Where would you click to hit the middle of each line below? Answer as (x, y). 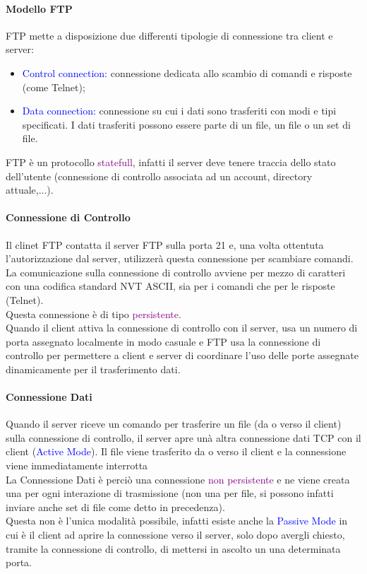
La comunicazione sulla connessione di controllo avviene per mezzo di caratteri (176, 272)
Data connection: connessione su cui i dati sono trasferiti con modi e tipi (179, 111)
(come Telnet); (54, 87)
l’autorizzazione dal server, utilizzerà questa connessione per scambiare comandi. (180, 258)
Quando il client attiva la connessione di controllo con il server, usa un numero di (182, 328)
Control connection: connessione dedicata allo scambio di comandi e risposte (187, 72)
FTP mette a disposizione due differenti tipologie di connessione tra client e (169, 35)
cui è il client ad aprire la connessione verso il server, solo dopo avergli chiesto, (175, 535)
